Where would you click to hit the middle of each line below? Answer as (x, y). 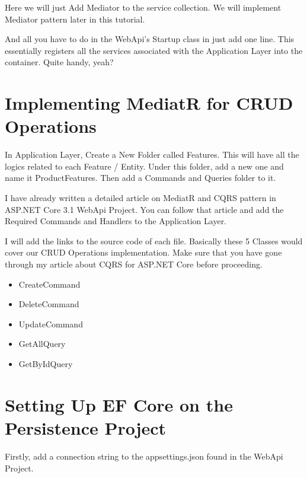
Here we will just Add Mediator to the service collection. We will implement (143, 7)
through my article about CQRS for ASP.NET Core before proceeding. (134, 264)
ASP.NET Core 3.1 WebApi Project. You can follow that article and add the (144, 209)
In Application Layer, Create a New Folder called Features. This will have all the (152, 154)
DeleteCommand (49, 304)
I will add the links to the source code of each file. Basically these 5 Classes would (154, 240)
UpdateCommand (51, 324)
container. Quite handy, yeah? (59, 62)
